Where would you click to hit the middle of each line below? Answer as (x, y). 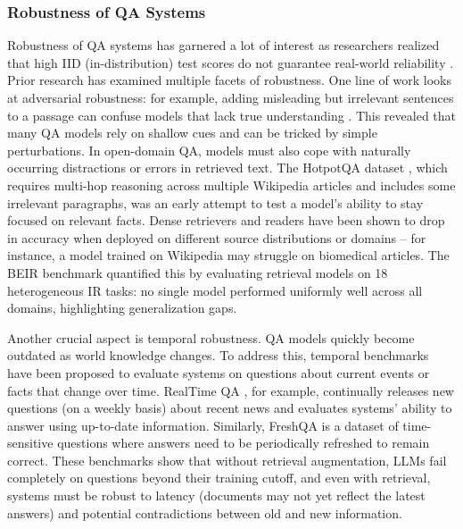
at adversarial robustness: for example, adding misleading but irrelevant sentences (231, 97)
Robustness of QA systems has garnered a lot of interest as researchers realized (223, 45)
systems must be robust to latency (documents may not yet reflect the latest (216, 495)
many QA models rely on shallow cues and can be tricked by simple (192, 133)
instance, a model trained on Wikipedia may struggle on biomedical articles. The (228, 255)
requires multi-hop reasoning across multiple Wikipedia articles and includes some (231, 185)
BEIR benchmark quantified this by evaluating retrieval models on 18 (198, 272)
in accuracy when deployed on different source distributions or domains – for (217, 237)
